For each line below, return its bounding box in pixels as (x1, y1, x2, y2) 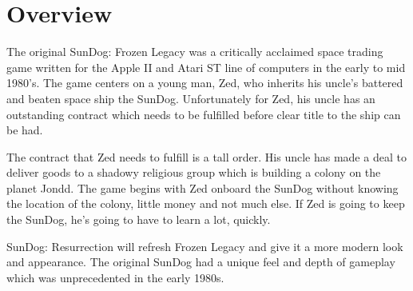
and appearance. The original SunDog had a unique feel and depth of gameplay (6, 253, 395, 270)
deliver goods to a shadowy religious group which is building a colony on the (6, 164, 381, 181)
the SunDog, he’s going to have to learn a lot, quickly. (6, 211, 271, 228)
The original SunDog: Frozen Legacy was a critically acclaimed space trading (6, 43, 383, 60)
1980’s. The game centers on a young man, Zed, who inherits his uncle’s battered (6, 74, 403, 91)
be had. (6, 122, 43, 138)
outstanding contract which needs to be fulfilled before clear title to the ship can (6, 106, 401, 122)
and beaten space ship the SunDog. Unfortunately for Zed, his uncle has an (6, 90, 375, 106)
